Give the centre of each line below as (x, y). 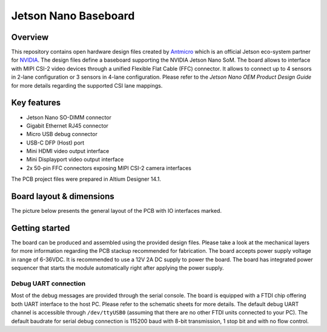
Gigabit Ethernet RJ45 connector (68, 125)
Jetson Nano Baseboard (73, 16)
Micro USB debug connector (62, 134)
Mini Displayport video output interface (75, 160)
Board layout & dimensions (63, 197)
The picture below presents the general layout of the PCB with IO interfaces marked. (117, 211)
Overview (30, 37)
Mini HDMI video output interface (68, 151)
